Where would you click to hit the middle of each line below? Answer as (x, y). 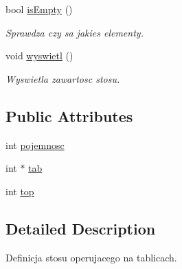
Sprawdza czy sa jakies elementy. (75, 32)
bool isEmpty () (39, 9)
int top (20, 191)
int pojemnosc (35, 145)
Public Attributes (69, 116)
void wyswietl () (39, 56)
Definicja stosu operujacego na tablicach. (91, 257)
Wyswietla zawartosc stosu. (63, 78)
